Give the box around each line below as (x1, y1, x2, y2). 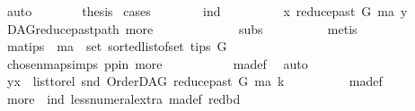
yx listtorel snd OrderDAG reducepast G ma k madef (6, 72, 383, 90)
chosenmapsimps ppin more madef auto (6, 54, 308, 73)
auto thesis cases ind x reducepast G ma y (6, 2, 408, 20)
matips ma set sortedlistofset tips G (6, 37, 227, 55)
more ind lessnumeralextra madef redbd (6, 89, 241, 107)
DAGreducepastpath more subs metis (6, 19, 358, 38)
